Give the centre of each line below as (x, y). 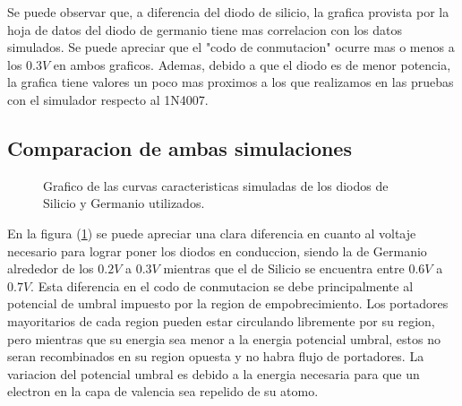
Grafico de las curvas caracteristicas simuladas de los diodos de (216, 185)
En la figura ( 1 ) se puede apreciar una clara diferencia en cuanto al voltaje (212, 233)
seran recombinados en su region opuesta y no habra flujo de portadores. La (216, 356)
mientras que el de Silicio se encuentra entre (284, 268)
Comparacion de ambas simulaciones (180, 147)
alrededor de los (51, 268)
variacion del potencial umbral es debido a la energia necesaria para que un (214, 373)
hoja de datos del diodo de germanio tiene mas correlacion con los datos (205, 29)
